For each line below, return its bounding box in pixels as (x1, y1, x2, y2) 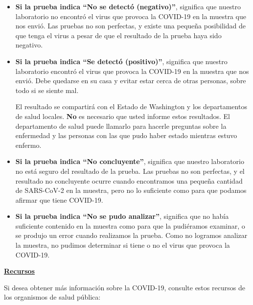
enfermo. (15, 140, 42, 150)
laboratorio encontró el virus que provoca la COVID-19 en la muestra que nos (15, 66, 249, 76)
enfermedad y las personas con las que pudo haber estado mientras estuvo (15, 130, 237, 141)
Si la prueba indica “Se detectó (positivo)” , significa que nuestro (15, 56, 228, 66)
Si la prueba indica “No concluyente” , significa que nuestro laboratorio (15, 156, 244, 166)
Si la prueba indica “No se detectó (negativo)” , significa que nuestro (15, 1, 241, 11)
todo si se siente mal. (15, 85, 79, 95)
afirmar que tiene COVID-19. (15, 194, 103, 205)
